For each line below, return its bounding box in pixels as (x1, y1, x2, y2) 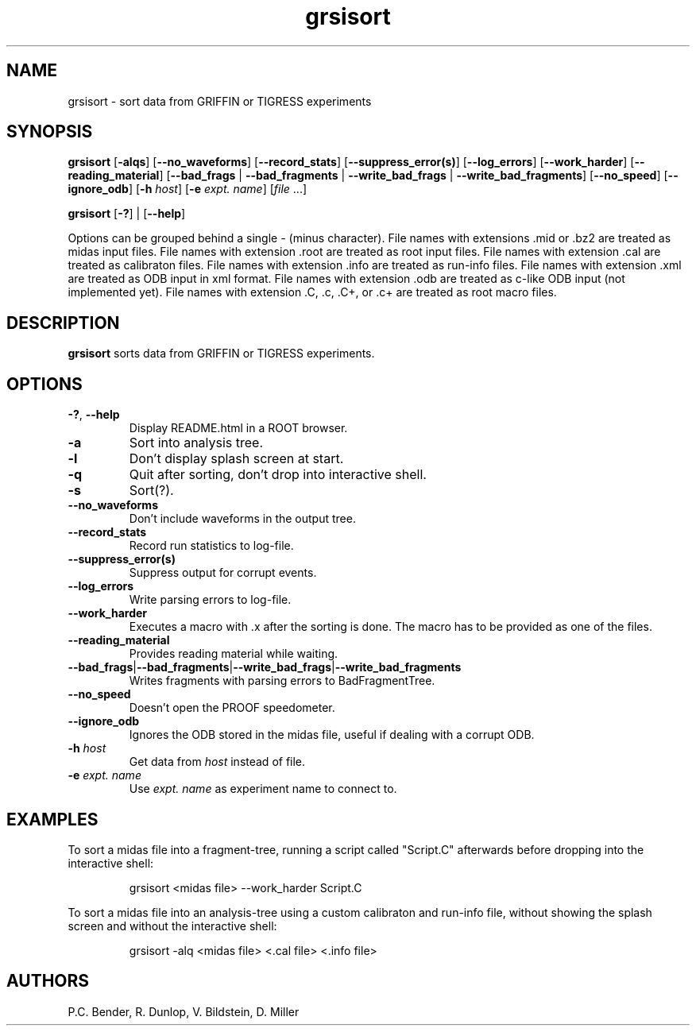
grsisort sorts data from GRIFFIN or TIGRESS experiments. (68, 346, 375, 361)
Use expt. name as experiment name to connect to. (129, 782, 397, 796)
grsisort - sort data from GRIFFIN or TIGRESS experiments (68, 94, 372, 108)
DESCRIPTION (6, 312, 120, 333)
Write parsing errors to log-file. (129, 593, 292, 607)
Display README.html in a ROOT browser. (129, 421, 348, 435)
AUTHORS (6, 971, 90, 991)
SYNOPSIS (6, 122, 93, 142)
